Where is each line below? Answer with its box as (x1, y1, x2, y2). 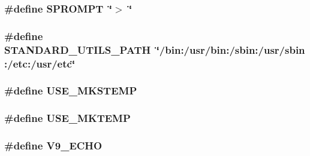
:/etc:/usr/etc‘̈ (4, 56, 76, 71)
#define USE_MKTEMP (4, 111, 131, 126)
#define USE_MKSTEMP (4, 83, 137, 98)
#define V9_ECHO (4, 138, 103, 153)
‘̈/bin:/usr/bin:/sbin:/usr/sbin (156, 42, 305, 57)
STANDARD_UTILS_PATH (4, 42, 151, 57)
